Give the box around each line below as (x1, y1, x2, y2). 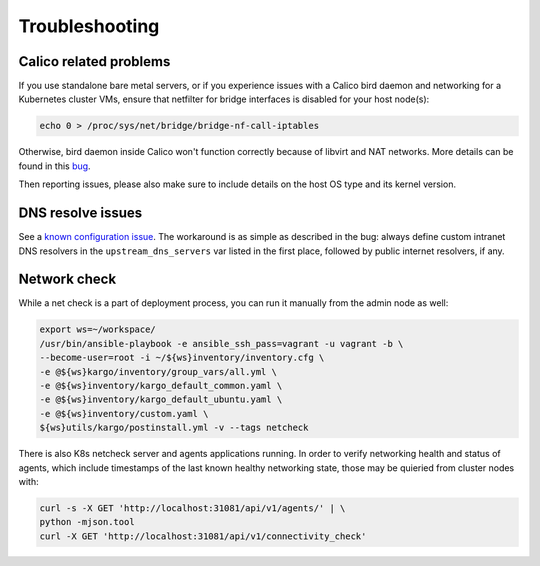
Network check (18, 271, 117, 288)
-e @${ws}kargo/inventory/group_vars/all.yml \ (39, 366, 277, 377)
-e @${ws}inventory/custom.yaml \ (39, 408, 209, 419)
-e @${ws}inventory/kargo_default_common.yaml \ (39, 380, 283, 391)
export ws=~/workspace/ (39, 324, 157, 335)
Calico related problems (18, 53, 171, 70)
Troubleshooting (18, 15, 160, 37)
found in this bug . (18, 160, 91, 172)
